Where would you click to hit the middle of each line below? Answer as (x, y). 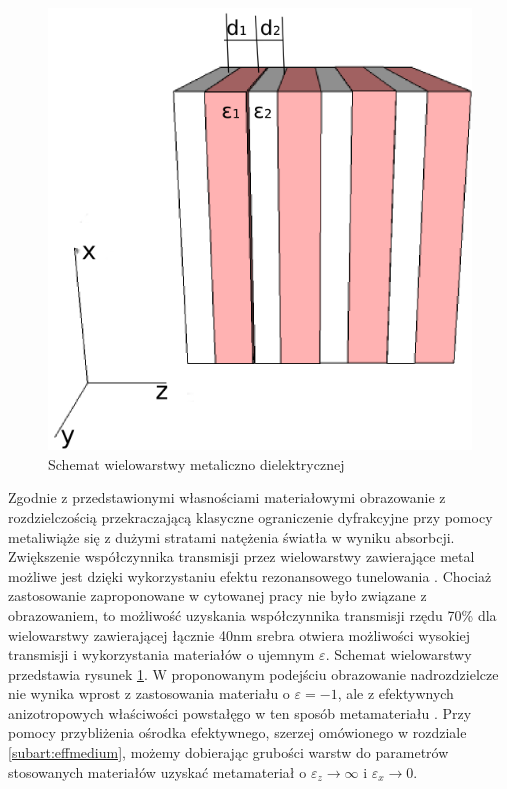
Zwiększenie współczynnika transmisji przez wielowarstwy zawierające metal (241, 556)
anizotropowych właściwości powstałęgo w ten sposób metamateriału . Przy (240, 712)
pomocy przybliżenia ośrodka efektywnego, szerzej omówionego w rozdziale (237, 732)
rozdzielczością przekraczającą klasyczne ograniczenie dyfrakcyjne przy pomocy (250, 516)
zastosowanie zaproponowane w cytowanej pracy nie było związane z (217, 595)
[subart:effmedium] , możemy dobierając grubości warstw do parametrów (228, 752)
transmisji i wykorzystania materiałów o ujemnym (161, 654)
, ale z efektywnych (395, 693)
